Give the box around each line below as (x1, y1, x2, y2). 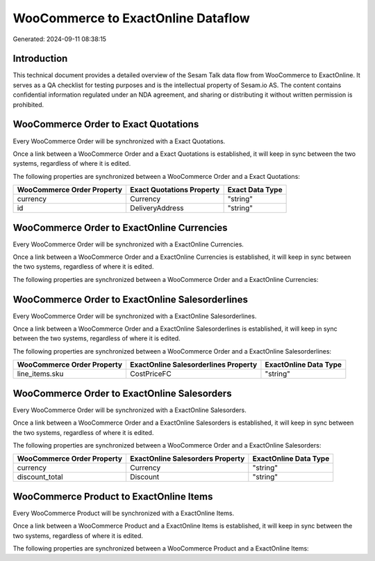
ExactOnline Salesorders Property (129, 454, 245, 464)
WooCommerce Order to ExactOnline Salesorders (12, 387, 232, 400)
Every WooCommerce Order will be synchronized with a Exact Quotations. (12, 136, 226, 145)
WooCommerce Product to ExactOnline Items (12, 491, 213, 503)
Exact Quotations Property (129, 185, 220, 195)
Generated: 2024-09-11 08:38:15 (12, 35, 107, 43)
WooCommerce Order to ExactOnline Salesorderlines (12, 293, 248, 306)
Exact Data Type (227, 185, 283, 195)
